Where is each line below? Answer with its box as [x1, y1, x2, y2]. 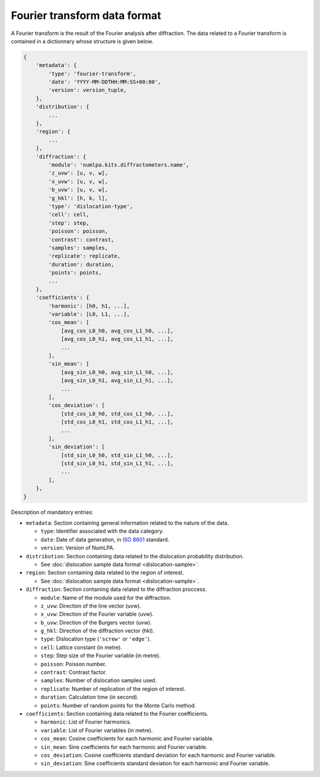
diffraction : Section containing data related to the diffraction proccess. [25, 586, 207, 593]
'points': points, [48, 270, 102, 276]
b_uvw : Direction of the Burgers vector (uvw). [40, 619, 152, 626]
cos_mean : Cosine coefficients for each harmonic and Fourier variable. [40, 735, 214, 742]
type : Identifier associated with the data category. [40, 527, 164, 535]
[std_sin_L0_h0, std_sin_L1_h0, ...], [60, 452, 174, 459]
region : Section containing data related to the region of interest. [25, 569, 184, 576]
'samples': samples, [48, 244, 108, 251]
